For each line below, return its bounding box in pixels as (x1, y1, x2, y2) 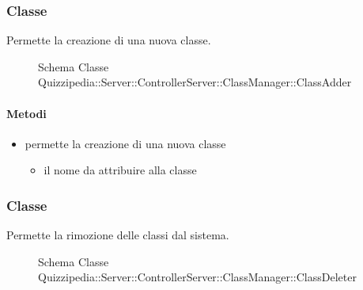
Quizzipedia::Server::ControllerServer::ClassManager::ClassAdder (38, 74, 352, 90)
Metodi (6, 105, 47, 121)
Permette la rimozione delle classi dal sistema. (6, 227, 229, 243)
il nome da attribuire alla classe (43, 162, 197, 178)
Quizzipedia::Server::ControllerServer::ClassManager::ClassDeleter (38, 269, 357, 285)
